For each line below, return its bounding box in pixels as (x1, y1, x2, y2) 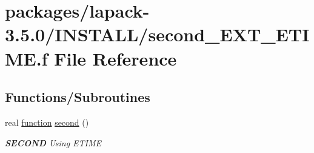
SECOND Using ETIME (5, 136, 102, 149)
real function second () (5, 115, 89, 128)
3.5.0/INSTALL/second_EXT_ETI (5, 22, 310, 47)
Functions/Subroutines (5, 87, 150, 106)
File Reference (54, 46, 177, 70)
